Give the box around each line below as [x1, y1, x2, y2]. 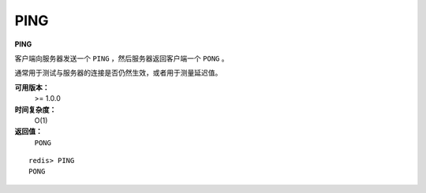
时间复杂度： [14, 105, 57, 114]
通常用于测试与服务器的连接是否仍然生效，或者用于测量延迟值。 [14, 68, 222, 78]
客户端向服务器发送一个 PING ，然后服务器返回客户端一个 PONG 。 [14, 54, 229, 63]
